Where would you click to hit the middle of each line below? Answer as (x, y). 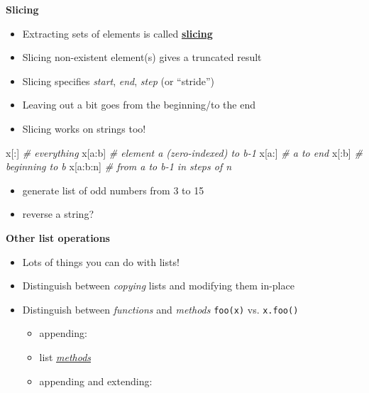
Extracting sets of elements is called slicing (117, 33)
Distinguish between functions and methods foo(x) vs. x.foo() (160, 309)
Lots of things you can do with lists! (101, 261)
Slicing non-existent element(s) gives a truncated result (142, 57)
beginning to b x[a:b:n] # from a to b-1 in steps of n (119, 166)
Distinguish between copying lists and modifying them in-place (158, 286)
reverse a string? (58, 214)
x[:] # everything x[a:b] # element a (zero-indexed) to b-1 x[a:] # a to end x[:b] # (184, 152)
